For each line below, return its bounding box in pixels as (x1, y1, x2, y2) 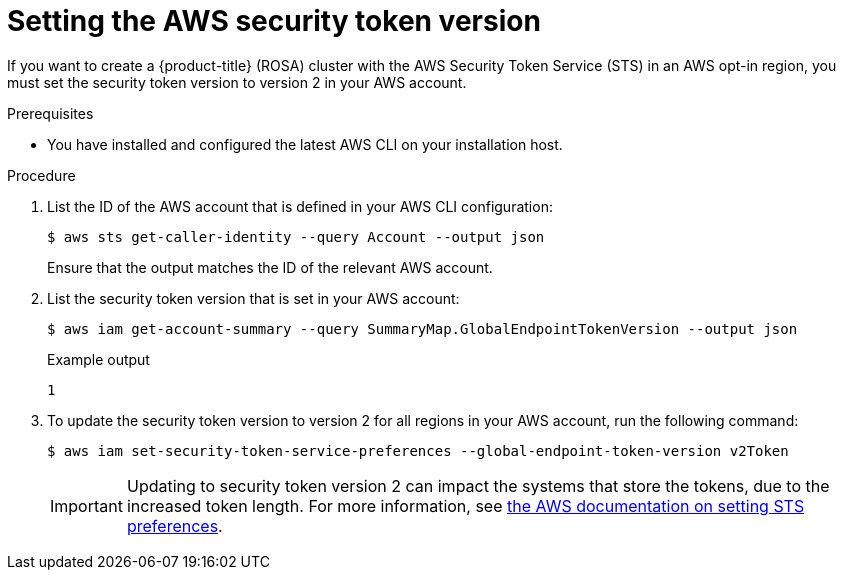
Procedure (7, 166, 76, 184)
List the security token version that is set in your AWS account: (47, 289, 460, 307)
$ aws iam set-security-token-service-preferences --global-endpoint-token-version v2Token (47, 442, 789, 459)
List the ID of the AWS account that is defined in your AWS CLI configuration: (47, 197, 553, 215)
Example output (47, 350, 150, 368)
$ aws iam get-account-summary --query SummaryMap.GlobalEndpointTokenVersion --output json (47, 320, 798, 337)
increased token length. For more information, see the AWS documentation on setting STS (126, 495, 805, 516)
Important (50, 495, 123, 516)
